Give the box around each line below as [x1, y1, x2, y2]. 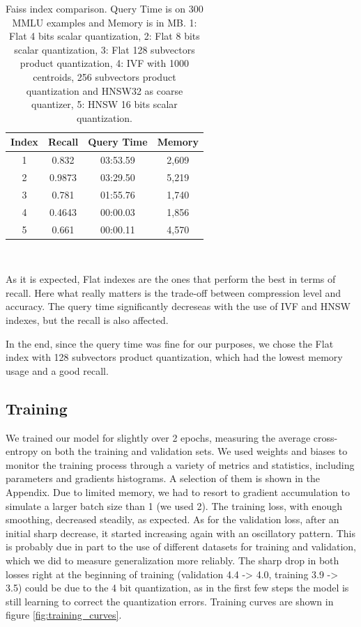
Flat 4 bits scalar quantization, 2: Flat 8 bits [9, 29, 200, 43]
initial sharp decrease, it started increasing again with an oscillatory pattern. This [6, 525, 355, 540]
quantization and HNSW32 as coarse [26, 83, 183, 98]
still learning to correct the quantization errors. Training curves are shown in [6, 594, 334, 608]
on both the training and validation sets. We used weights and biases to [40, 444, 348, 458]
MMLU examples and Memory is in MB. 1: [12, 15, 197, 29]
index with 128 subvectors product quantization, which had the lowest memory [6, 350, 343, 364]
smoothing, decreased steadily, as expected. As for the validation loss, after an [6, 512, 339, 527]
